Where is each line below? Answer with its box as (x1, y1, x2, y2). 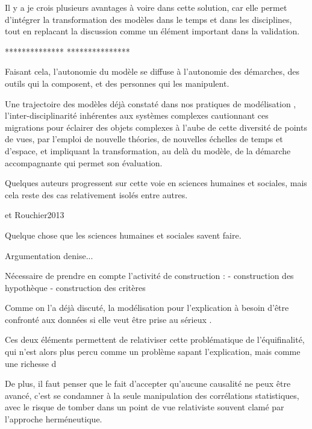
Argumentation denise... (5, 249, 93, 261)
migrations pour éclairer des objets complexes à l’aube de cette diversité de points (5, 121, 307, 133)
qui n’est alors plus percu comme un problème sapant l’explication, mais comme (5, 345, 301, 358)
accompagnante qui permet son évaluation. (5, 156, 163, 169)
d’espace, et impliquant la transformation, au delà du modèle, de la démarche (5, 144, 291, 157)
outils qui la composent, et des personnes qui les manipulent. (5, 77, 229, 89)
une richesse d (5, 357, 57, 369)
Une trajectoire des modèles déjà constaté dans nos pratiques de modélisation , (5, 97, 296, 110)
